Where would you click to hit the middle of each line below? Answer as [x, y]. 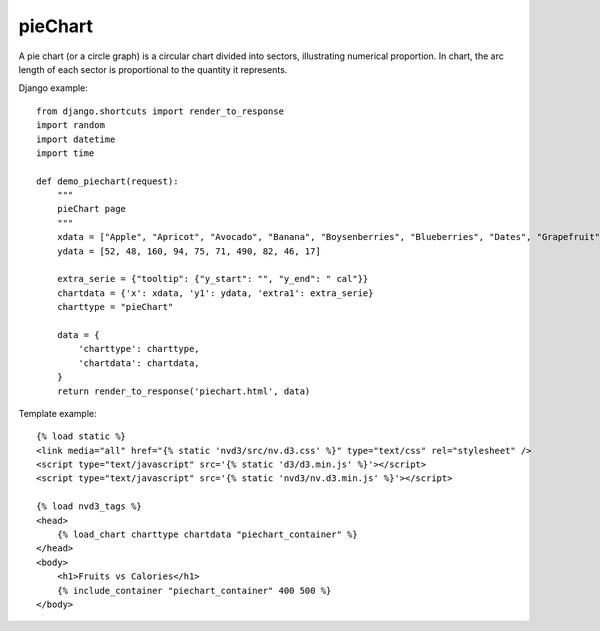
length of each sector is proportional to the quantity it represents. [153, 69]
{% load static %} [81, 436]
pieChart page [91, 209]
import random [70, 125]
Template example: [57, 413]
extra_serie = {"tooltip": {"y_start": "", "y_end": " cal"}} [212, 279]
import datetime [76, 139]
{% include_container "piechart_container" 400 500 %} [194, 590]
